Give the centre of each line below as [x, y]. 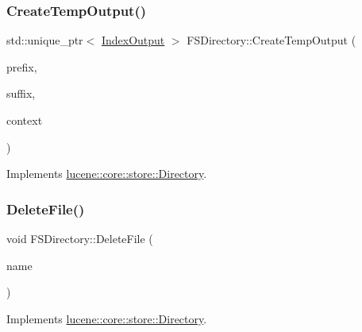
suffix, [21, 93]
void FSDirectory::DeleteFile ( [80, 238]
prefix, [22, 66]
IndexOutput [133, 40]
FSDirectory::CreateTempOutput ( [271, 40]
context [25, 120]
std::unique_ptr [45, 40]
